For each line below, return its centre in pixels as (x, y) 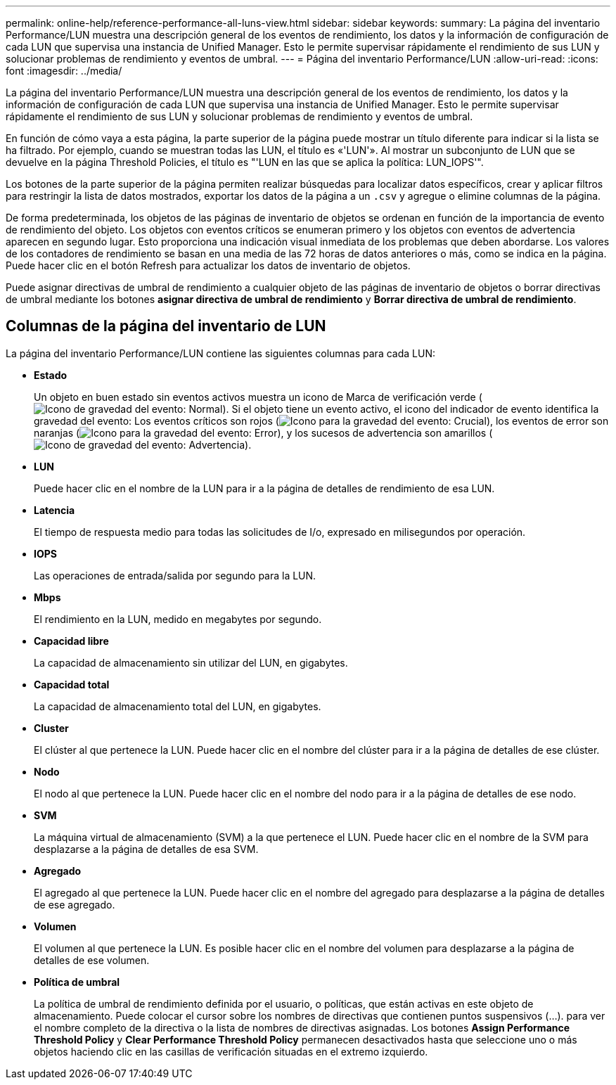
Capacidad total (72, 684)
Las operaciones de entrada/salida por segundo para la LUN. (175, 575)
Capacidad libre (71, 641)
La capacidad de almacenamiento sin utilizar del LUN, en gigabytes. (191, 662)
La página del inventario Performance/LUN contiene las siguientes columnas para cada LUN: (220, 353)
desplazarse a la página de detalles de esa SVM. (146, 849)
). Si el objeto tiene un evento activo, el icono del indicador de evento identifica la (411, 409)
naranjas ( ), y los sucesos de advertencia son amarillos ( (263, 432)
